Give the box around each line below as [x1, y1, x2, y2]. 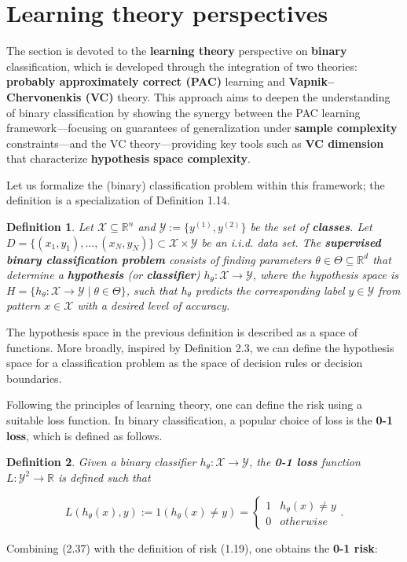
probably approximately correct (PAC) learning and [6, 73, 285, 90]
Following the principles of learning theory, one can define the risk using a [6, 396, 362, 413]
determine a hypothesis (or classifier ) [6, 266, 200, 283]
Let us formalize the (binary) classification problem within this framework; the [6, 176, 385, 193]
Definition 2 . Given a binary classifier [6, 454, 196, 470]
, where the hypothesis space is [252, 266, 399, 283]
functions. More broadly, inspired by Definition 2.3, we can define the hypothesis [6, 339, 394, 355]
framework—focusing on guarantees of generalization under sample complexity [6, 119, 398, 136]
